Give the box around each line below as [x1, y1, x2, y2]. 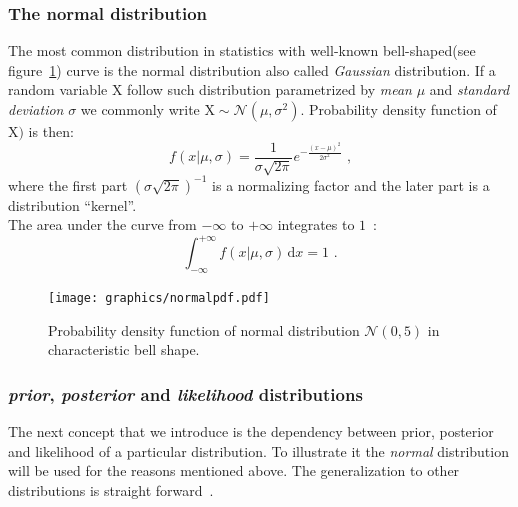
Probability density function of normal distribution [48, 319, 360, 340]
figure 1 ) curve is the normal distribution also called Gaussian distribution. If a [8, 59, 496, 80]
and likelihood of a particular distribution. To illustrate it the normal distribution [8, 440, 509, 461]
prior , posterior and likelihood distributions [8, 381, 363, 406]
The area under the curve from [8, 214, 197, 235]
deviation [8, 99, 64, 119]
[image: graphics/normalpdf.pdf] [48, 291, 270, 306]
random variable [8, 79, 108, 100]
